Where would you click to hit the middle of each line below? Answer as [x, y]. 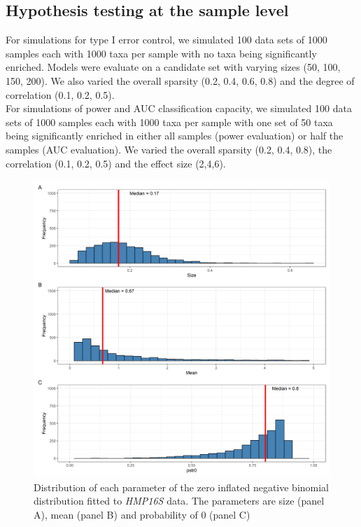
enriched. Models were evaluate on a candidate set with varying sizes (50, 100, [173, 67]
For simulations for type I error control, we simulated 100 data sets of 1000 [167, 40]
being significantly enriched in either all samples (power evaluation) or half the [175, 136]
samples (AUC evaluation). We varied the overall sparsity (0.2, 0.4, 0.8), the [169, 149]
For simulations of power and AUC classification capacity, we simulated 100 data [179, 108]
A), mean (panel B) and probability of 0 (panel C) [142, 514]
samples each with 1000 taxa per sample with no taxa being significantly [161, 53]
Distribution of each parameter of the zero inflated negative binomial [182, 487]
